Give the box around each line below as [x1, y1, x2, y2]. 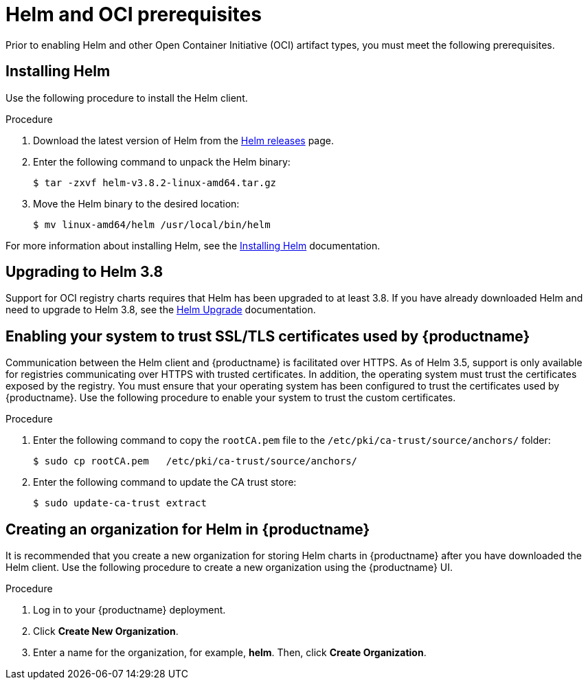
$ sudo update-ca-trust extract [33, 497, 207, 509]
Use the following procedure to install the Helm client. [5, 91, 248, 104]
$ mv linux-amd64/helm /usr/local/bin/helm [33, 218, 271, 230]
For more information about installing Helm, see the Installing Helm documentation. [5, 239, 381, 251]
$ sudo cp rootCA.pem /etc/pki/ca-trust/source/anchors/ [33, 456, 358, 467]
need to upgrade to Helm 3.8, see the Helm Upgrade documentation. [5, 304, 316, 316]
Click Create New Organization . [33, 625, 179, 638]
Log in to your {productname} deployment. [33, 604, 226, 616]
